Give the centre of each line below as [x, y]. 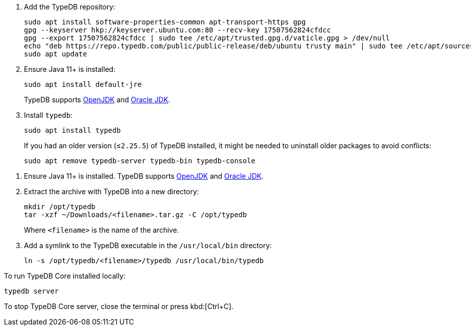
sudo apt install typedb [72, 130]
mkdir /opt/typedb [60, 207]
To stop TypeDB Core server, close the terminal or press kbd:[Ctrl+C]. [119, 306]
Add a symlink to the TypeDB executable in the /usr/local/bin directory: [148, 245]
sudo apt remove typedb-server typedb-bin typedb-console [140, 161]
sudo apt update [56, 54]
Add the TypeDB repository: [70, 7]
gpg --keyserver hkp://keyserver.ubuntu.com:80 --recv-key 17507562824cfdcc [178, 30]
